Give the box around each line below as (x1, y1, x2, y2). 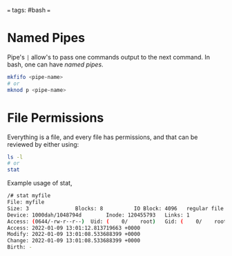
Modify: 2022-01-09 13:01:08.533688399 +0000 (7, 231, 140, 238)
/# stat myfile (7, 192, 51, 199)
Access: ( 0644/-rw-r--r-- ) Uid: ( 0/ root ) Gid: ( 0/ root (7, 218, 227, 225)
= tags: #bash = (7, 6, 50, 14)
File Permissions (7, 110, 104, 125)
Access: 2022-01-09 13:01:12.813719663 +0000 (7, 224, 140, 231)
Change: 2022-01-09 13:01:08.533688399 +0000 (7, 237, 140, 244)
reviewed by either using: (7, 140, 79, 148)
